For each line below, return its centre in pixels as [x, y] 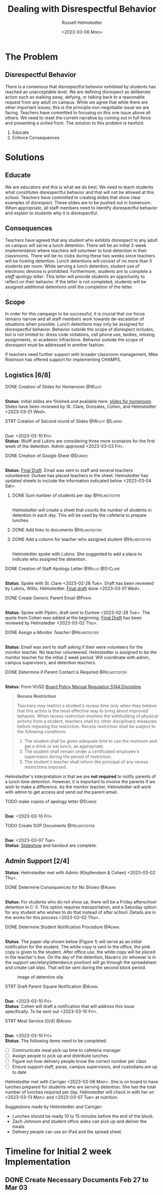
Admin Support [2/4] [37, 861]
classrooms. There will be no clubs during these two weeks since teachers [80, 255]
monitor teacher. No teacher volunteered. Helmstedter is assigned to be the [81, 652]
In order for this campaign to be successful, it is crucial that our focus [75, 314]
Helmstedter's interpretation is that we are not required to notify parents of [81, 776]
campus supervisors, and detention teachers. [51, 663]
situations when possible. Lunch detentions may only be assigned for [75, 324]
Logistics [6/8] [28, 375]
